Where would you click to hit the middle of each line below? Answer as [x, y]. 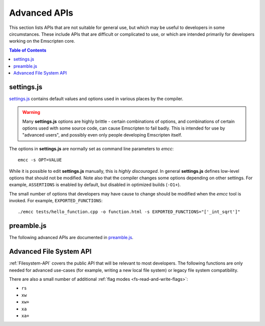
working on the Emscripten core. [42, 41]
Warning [31, 112]
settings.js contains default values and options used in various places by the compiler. [96, 99]
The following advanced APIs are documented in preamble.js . [71, 238]
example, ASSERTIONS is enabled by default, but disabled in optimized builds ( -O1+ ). [95, 185]
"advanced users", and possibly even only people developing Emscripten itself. [102, 135]
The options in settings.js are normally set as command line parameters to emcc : [92, 149]
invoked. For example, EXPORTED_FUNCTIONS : [56, 201]
